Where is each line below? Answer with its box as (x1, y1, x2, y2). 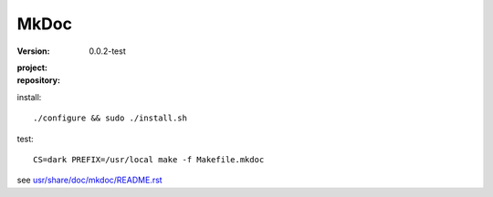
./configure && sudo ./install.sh (33, 113, 187, 123)
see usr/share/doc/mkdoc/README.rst (16, 174, 163, 186)
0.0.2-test (89, 46, 127, 57)
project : (16, 62, 47, 73)
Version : (16, 46, 50, 57)
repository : (16, 75, 61, 86)
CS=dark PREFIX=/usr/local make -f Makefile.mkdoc (33, 154, 265, 164)
